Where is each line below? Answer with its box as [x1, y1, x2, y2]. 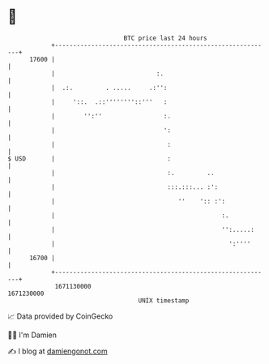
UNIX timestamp [138, 296, 190, 305]
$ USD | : [7, 154, 172, 163]
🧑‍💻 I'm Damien [7, 330, 58, 340]
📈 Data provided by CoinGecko [7, 311, 113, 321]
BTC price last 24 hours [123, 34, 207, 42]
